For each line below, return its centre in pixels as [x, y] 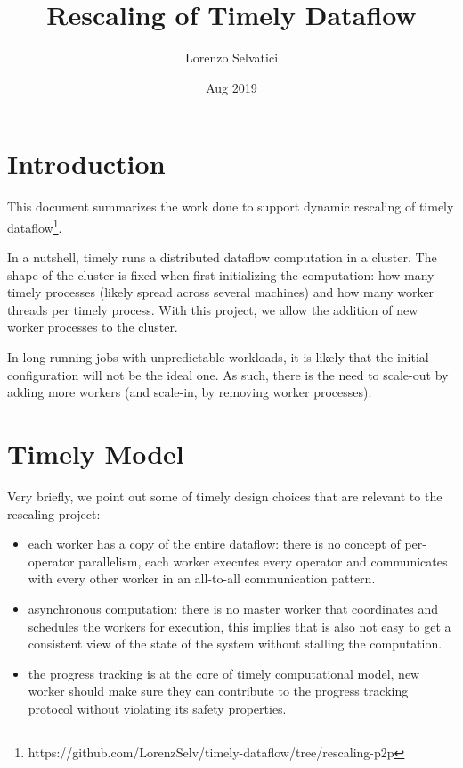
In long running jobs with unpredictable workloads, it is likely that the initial [218, 357]
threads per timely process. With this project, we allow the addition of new [213, 309]
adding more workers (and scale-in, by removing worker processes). [190, 392]
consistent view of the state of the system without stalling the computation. [235, 644]
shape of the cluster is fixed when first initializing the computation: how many [221, 274]
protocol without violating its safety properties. [157, 708]
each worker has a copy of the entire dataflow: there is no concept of [214, 544]
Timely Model [96, 454]
